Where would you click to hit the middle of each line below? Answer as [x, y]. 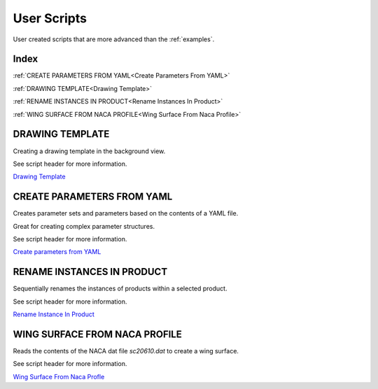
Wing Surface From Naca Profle [59, 376]
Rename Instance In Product [54, 314]
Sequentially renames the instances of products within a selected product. [120, 289]
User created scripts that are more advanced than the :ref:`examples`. [114, 39]
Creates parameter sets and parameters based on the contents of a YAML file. [126, 213]
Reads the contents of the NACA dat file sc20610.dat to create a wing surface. [126, 351]
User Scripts [50, 18]
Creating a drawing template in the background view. [89, 151]
